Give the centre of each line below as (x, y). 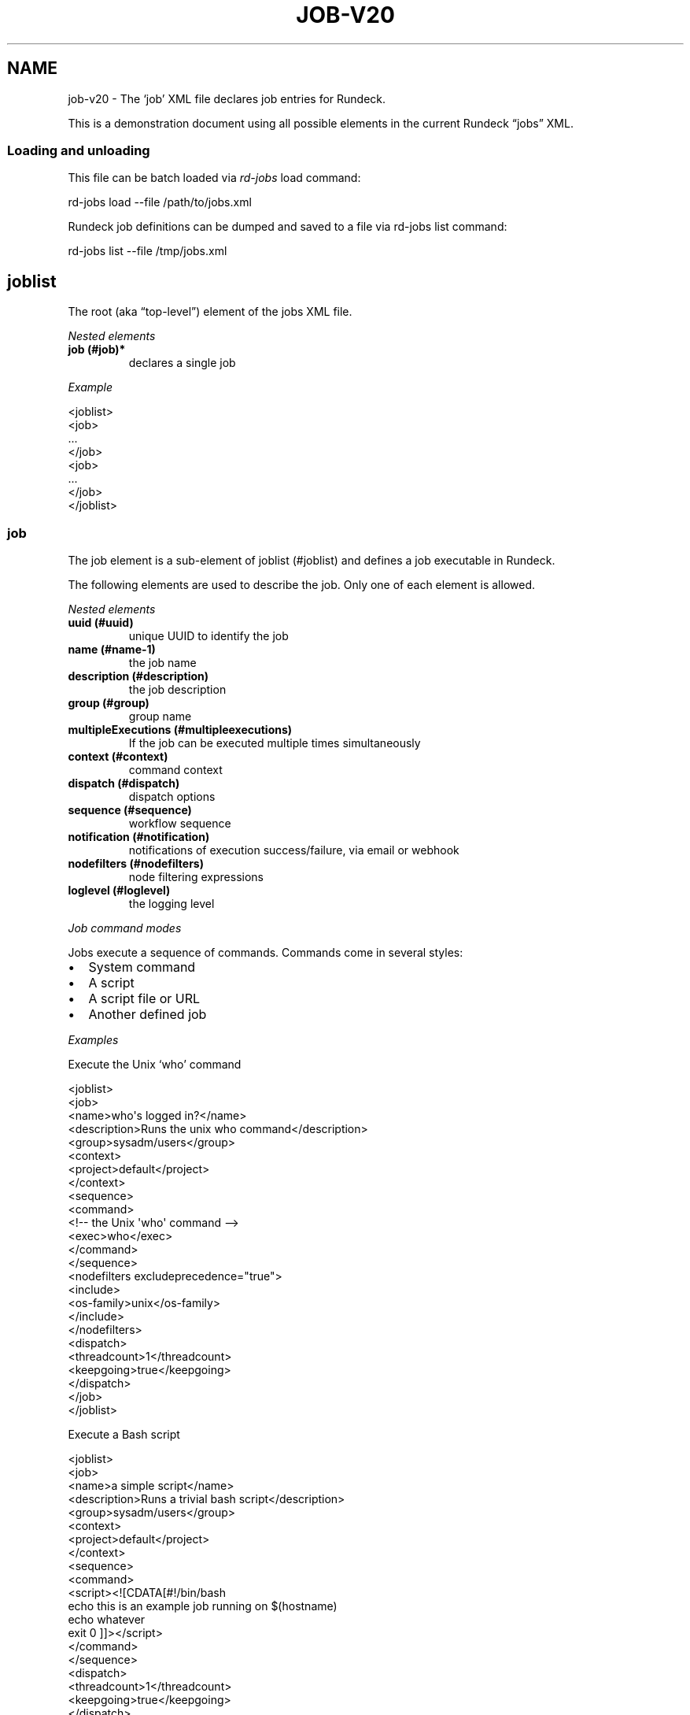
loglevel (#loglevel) (119, 890)
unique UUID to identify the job (208, 635)
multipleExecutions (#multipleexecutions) (180, 729)
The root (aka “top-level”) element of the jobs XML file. (210, 312)
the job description (177, 689)
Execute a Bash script (124, 1434)
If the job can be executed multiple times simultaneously (275, 743)
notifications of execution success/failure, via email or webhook (294, 850)
